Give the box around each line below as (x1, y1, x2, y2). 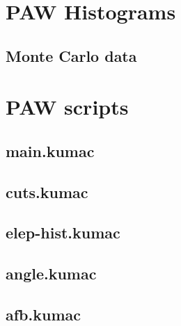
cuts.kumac (6, 181, 88, 202)
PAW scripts (6, 92, 129, 121)
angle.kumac (6, 263, 97, 284)
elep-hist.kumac (6, 222, 120, 243)
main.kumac (6, 140, 95, 161)
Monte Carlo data (6, 44, 137, 66)
